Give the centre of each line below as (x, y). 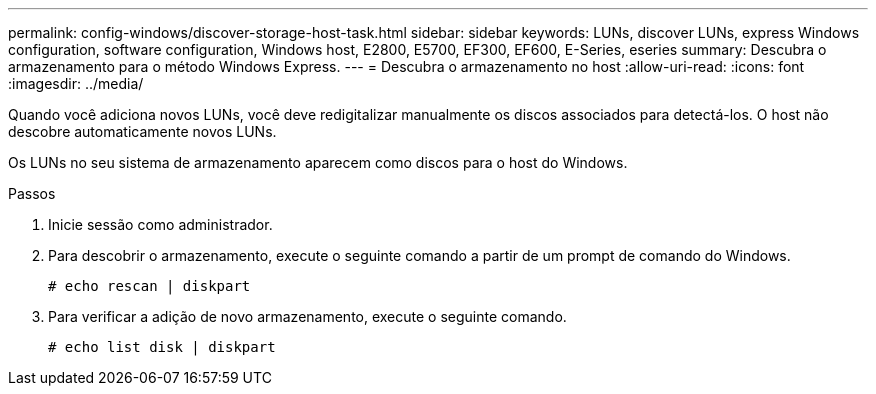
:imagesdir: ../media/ (76, 83)
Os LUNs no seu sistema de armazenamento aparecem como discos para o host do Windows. (318, 162)
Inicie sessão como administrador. (160, 224)
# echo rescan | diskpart (149, 286)
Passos (32, 193)
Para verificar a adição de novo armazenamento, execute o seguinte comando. (307, 316)
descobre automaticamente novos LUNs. (142, 131)
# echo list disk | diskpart (162, 347)
